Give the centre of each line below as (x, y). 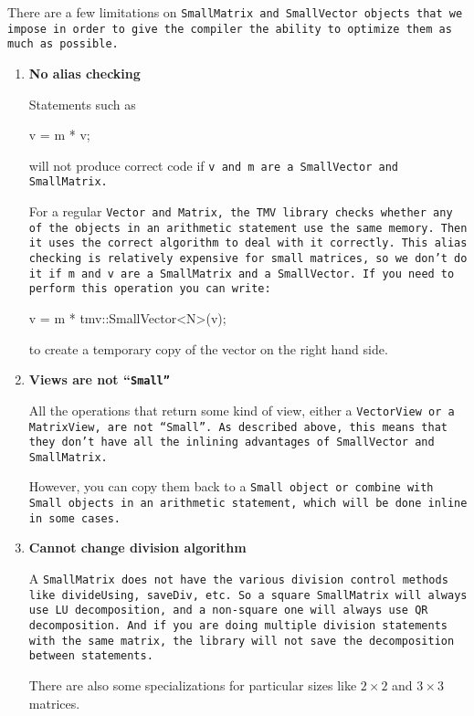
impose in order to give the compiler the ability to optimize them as (230, 29)
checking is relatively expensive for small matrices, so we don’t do (248, 259)
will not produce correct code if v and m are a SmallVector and (213, 165)
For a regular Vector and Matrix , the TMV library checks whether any (241, 211)
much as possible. (63, 44)
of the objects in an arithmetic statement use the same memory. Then (248, 228)
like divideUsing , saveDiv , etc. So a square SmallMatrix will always (248, 595)
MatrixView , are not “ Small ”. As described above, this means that (238, 427)
